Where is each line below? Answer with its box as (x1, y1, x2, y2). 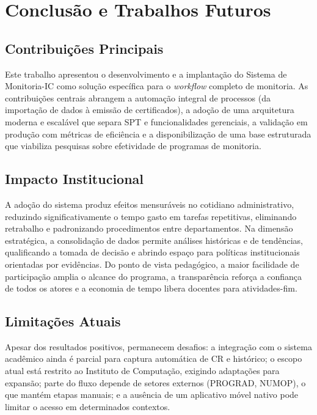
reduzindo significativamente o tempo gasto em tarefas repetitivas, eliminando (5, 210, 297, 222)
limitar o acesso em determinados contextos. (5, 400, 170, 413)
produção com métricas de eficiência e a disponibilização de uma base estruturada (5, 127, 312, 140)
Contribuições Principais (5, 39, 164, 57)
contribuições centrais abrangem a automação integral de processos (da (5, 91, 271, 104)
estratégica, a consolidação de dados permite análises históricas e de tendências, (5, 233, 303, 246)
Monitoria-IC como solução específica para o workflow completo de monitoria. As (5, 79, 308, 92)
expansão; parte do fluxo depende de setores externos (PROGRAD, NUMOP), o (5, 376, 306, 389)
